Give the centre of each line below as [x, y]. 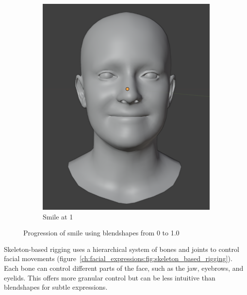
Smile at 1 [58, 216]
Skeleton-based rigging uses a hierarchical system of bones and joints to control [122, 249]
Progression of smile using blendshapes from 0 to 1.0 [101, 233]
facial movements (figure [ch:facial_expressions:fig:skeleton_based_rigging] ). [118, 258]
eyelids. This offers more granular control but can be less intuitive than [110, 277]
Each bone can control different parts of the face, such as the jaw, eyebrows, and [124, 268]
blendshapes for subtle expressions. [56, 287]
